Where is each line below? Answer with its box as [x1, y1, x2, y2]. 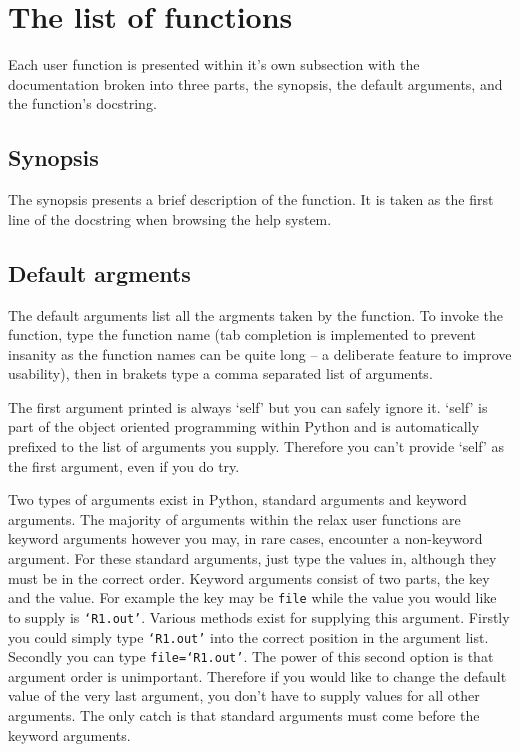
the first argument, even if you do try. [8, 455, 240, 476]
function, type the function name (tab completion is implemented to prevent [8, 324, 476, 345]
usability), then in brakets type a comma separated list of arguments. [8, 363, 433, 384]
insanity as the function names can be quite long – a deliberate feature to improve [8, 343, 512, 364]
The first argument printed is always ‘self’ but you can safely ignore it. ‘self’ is [8, 396, 488, 417]
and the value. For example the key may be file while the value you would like [8, 587, 497, 608]
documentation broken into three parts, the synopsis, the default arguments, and [8, 73, 503, 94]
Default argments [8, 257, 191, 288]
